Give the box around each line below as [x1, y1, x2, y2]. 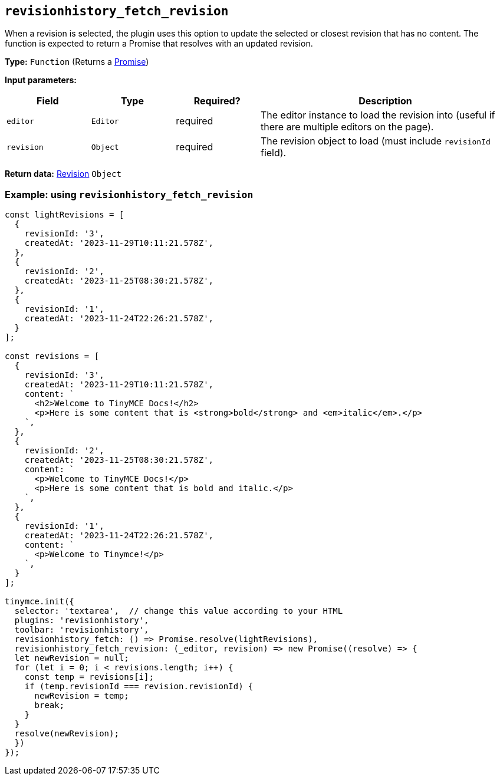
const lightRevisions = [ [5, 210, 124, 220]
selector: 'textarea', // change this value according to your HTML [14, 606, 343, 616]
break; [34, 700, 65, 710]
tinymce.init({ [5, 597, 75, 607]
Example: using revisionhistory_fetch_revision [5, 188, 254, 200]
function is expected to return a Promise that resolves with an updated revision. [5, 38, 313, 49]
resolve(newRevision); [14, 729, 119, 739]
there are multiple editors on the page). [260, 121, 434, 133]
